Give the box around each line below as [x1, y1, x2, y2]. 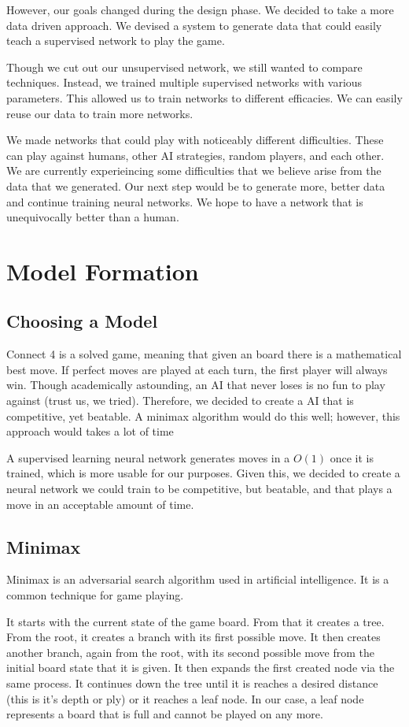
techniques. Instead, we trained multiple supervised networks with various [6, 74, 363, 91]
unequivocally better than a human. [6, 209, 179, 225]
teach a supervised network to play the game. [6, 32, 225, 49]
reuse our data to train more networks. [6, 105, 193, 121]
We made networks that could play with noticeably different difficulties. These [6, 132, 384, 148]
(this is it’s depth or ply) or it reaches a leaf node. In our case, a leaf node [6, 690, 364, 707]
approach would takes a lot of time [6, 423, 174, 440]
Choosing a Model [6, 309, 158, 333]
